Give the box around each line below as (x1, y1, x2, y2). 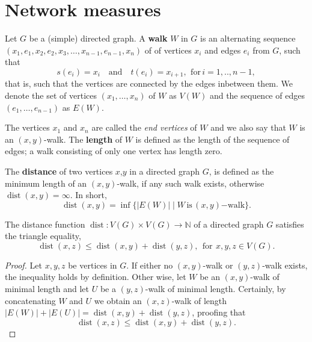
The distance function (5, 217, 85, 230)
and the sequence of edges (209, 89, 305, 101)
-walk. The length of (44, 132, 123, 145)
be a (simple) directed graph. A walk (29, 32, 168, 45)
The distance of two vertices (5, 164, 113, 177)
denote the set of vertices (5, 89, 97, 101)
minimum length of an (5, 176, 87, 189)
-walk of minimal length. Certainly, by (145, 282, 286, 295)
